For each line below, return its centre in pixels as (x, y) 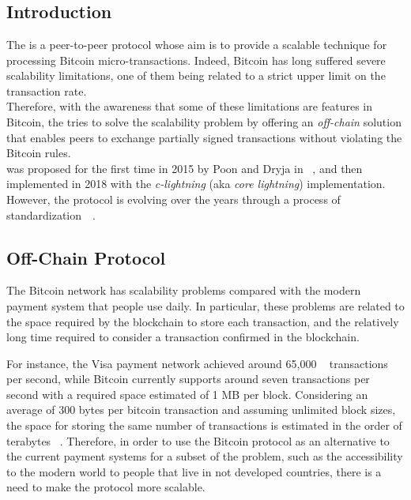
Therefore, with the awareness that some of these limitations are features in (189, 106)
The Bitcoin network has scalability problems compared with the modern (184, 290)
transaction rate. (47, 90)
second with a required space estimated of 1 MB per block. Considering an (187, 394)
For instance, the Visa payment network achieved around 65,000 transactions (197, 363)
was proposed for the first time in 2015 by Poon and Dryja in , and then (185, 168)
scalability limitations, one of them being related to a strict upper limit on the (196, 75)
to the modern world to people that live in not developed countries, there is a (194, 471)
